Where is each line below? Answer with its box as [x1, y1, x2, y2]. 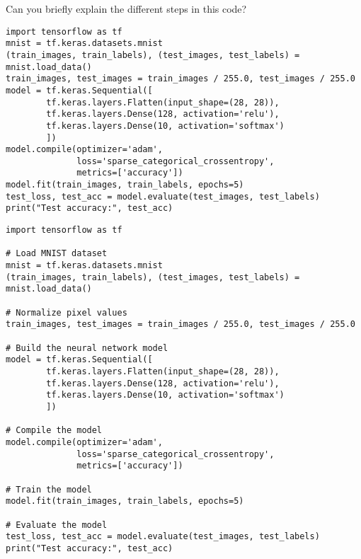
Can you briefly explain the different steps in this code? [6, 1, 247, 16]
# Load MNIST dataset [6, 248, 108, 259]
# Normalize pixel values [6, 307, 127, 318]
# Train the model [6, 484, 92, 495]
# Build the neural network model [6, 342, 168, 353]
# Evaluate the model [6, 519, 108, 530]
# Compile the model [6, 425, 103, 436]
